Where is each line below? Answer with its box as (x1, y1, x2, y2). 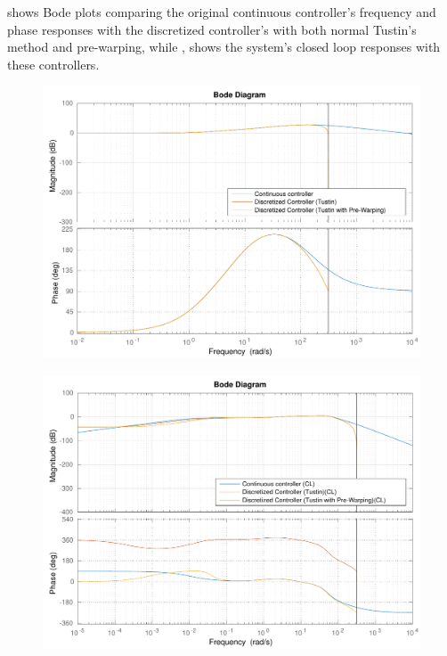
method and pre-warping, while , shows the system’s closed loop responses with (7, 37, 441, 56)
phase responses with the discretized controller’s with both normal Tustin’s (7, 20, 417, 38)
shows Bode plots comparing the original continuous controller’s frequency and (7, 3, 436, 20)
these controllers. (7, 54, 100, 73)
